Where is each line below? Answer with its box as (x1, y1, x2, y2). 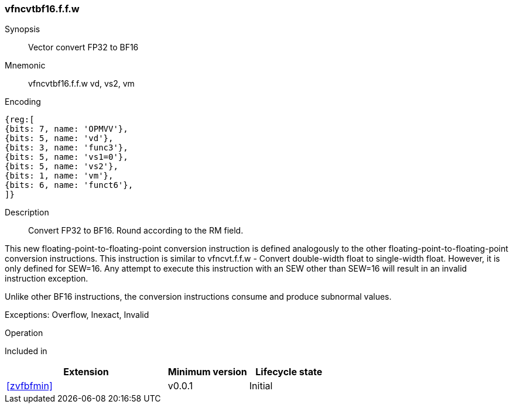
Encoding (5, 97, 41, 107)
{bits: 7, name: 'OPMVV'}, (5, 124, 128, 134)
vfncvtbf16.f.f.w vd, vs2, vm (28, 78, 135, 89)
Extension (63, 366, 109, 378)
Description (5, 207, 49, 218)
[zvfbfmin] (6, 380, 53, 392)
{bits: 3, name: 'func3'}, (5, 143, 128, 153)
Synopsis (5, 24, 40, 35)
